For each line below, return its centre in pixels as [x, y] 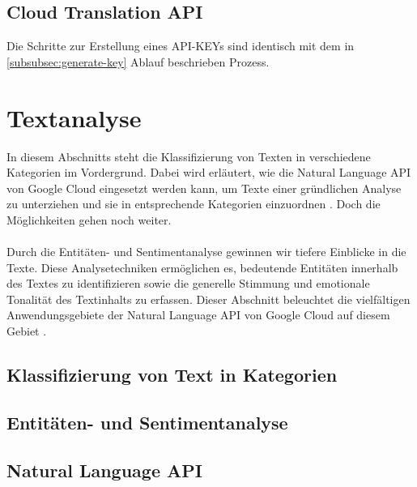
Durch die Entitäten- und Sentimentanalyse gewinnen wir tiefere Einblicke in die [206, 252]
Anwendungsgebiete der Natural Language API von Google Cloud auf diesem [198, 315]
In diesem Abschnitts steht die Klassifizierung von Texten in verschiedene [189, 156]
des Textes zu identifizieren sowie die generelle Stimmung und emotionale [188, 283]
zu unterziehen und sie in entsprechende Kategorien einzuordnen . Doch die [194, 204]
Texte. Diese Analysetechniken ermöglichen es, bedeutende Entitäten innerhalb [202, 267]
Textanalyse [74, 117]
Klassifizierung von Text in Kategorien [172, 375]
